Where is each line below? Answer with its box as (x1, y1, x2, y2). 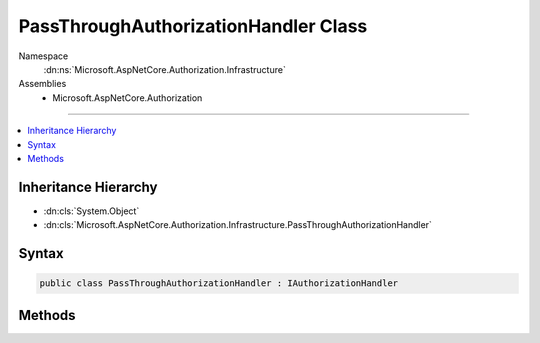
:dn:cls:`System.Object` (43, 205, 140, 217)
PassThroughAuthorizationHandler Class (18, 15, 368, 37)
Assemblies (18, 78, 67, 90)
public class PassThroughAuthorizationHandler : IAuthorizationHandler (39, 278, 399, 289)
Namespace (18, 50, 69, 62)
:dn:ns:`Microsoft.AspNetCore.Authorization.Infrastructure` (43, 63, 287, 75)
